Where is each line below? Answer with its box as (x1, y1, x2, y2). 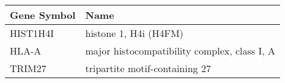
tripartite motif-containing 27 (85, 61, 211, 75)
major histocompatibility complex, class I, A (85, 44, 276, 58)
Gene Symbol (10, 8, 76, 22)
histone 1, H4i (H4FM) (85, 26, 183, 40)
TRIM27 (10, 61, 46, 75)
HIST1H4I (10, 26, 54, 40)
